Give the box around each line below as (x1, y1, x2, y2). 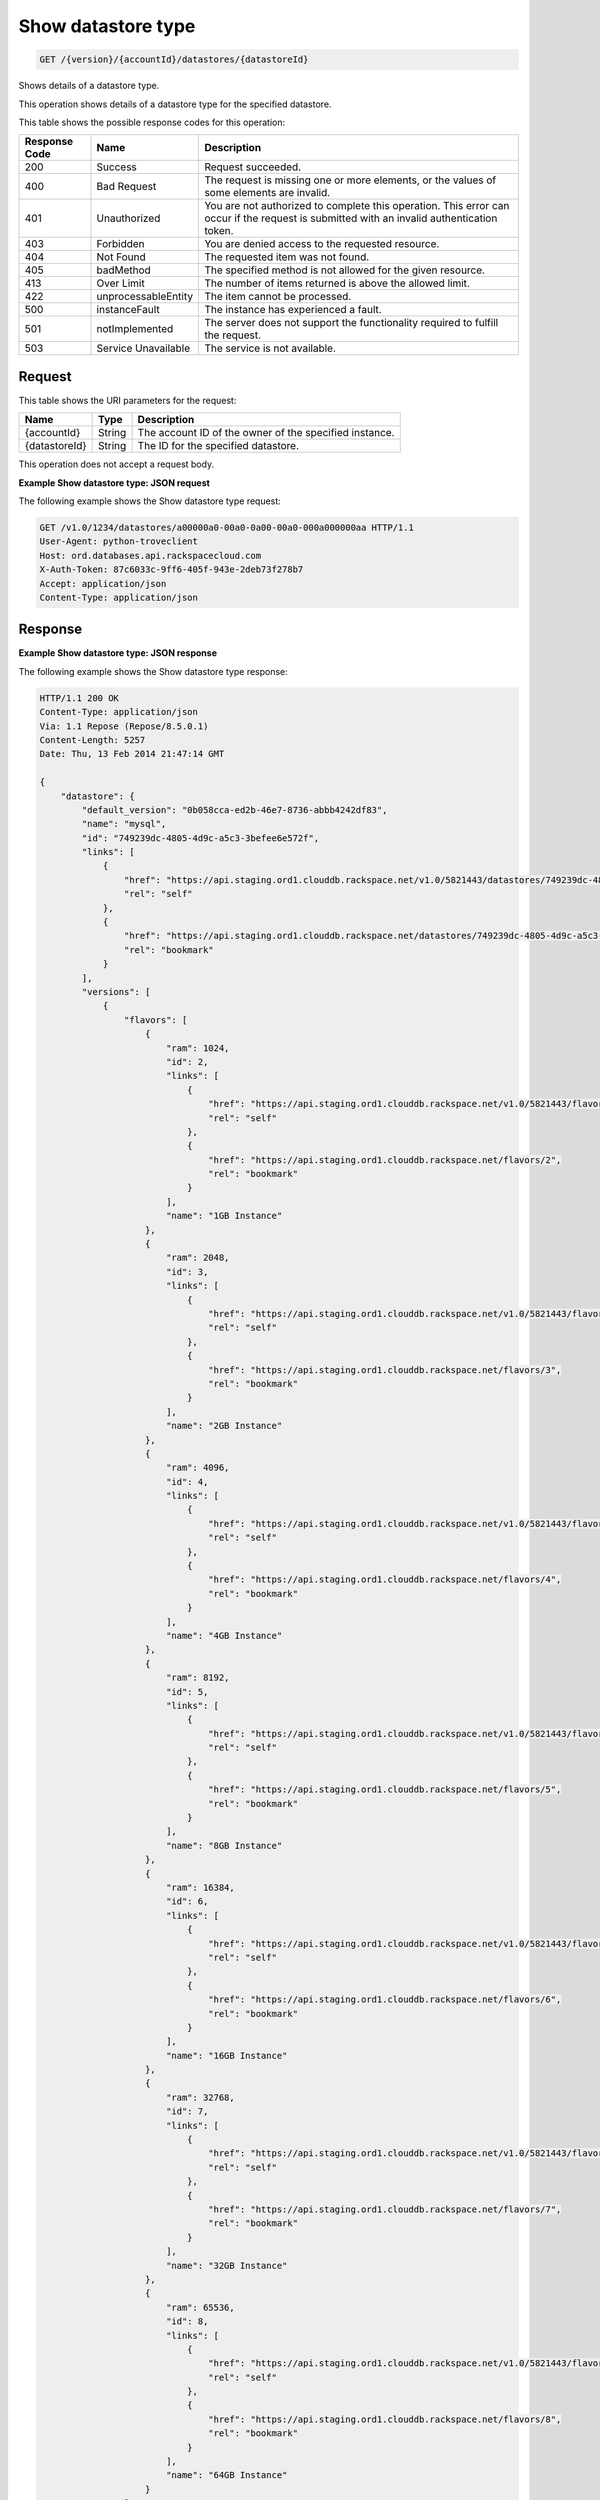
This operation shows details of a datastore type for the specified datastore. (18, 98, 332, 110)
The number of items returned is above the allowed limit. (204, 276, 470, 290)
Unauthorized (96, 211, 161, 225)
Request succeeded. (204, 160, 302, 174)
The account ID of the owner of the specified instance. (137, 426, 395, 440)
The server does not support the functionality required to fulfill (204, 316, 499, 330)
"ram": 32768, (165, 2091, 235, 2103)
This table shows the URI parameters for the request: (18, 394, 237, 406)
